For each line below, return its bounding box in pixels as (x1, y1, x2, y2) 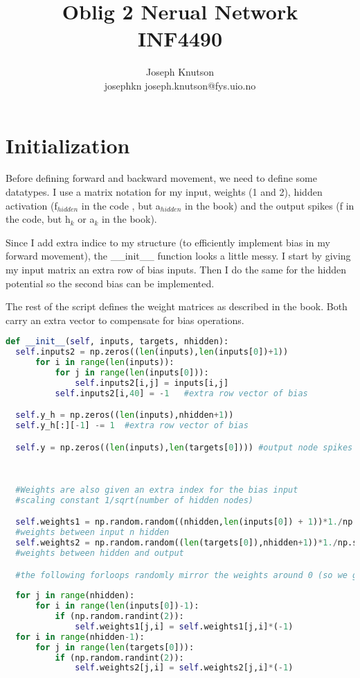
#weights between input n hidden (15, 527, 170, 538)
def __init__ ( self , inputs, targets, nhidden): (6, 337, 229, 347)
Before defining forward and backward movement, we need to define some (6, 171, 317, 185)
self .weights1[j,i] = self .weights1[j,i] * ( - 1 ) (75, 621, 294, 632)
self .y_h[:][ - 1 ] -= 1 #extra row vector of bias (15, 421, 249, 431)
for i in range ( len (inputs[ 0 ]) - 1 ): (35, 601, 199, 611)
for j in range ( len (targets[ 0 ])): (35, 642, 195, 652)
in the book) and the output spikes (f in (184, 198, 354, 212)
